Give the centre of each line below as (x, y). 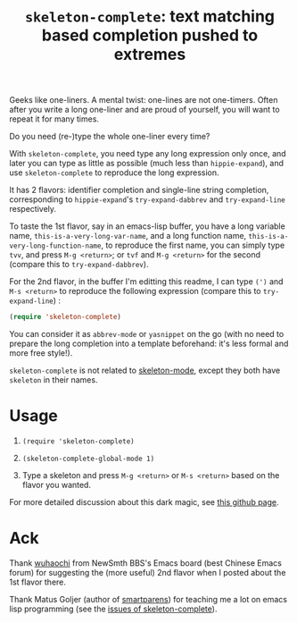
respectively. (33, 209)
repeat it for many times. (54, 119)
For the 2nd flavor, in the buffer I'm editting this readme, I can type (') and (146, 282)
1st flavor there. (38, 582)
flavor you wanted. (57, 485)
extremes (150, 55)
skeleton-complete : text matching (150, 17)
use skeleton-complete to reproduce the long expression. (115, 173)
